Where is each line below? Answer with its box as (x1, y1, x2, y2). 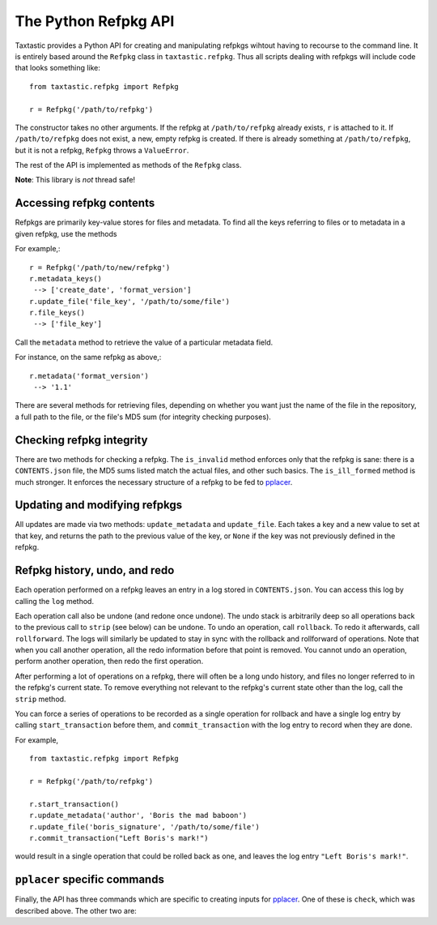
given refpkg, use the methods (15, 229, 117, 238)
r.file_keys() (29, 308, 85, 318)
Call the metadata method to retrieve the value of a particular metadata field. (15, 337, 274, 347)
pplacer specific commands (15, 872, 165, 887)
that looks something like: (15, 63, 101, 73)
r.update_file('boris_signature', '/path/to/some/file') (29, 822, 261, 831)
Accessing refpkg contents (15, 196, 155, 210)
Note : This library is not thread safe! (15, 175, 136, 185)
